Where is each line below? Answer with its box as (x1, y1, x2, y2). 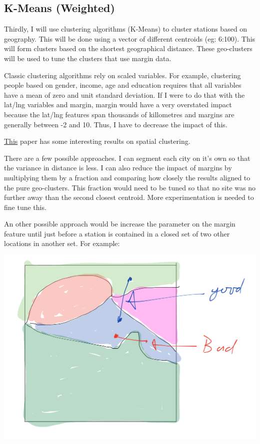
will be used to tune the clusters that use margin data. (4, 53, 171, 63)
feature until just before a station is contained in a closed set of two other (4, 228, 230, 239)
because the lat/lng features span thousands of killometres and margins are (4, 109, 234, 119)
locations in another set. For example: (4, 238, 120, 249)
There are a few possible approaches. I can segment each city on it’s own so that (4, 152, 250, 163)
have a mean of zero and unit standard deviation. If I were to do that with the (4, 89, 245, 100)
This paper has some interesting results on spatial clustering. (4, 136, 190, 146)
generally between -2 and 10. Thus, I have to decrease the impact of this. (4, 119, 227, 129)
